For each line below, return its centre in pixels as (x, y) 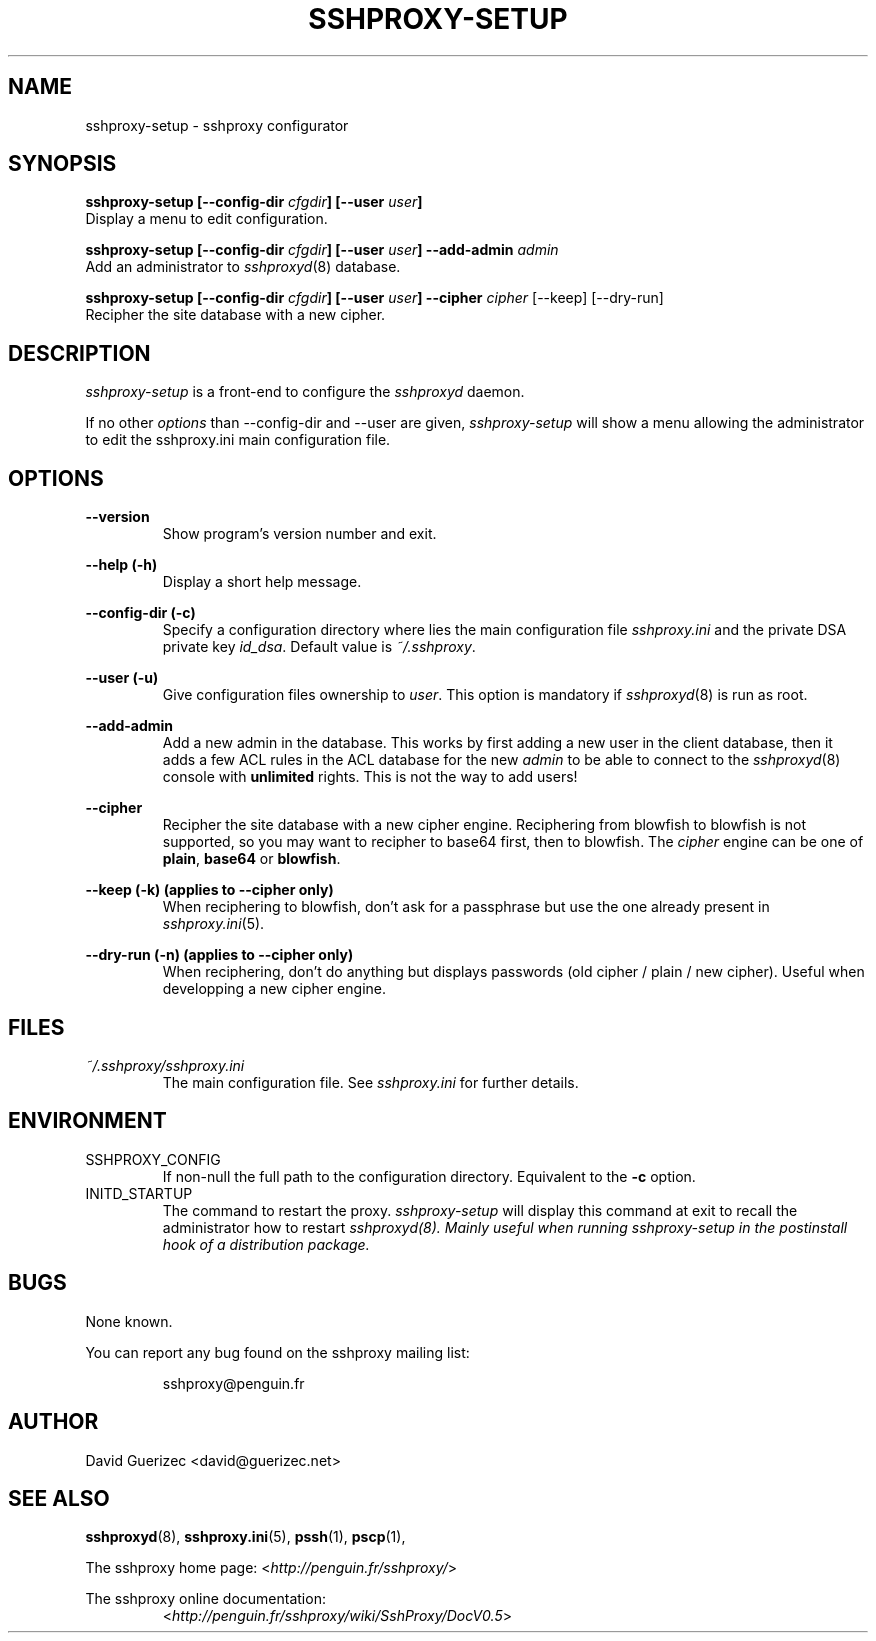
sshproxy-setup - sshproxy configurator (217, 125)
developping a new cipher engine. (274, 989)
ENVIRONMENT (87, 1121)
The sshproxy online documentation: (205, 1599)
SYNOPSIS (62, 164)
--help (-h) (121, 565)
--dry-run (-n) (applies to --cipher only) (219, 955)
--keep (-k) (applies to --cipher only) (209, 890)
